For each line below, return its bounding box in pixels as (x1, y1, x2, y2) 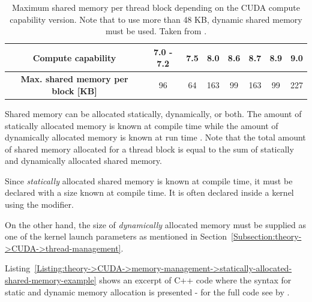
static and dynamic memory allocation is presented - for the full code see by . (5, 285, 290, 298)
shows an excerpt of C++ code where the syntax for (99, 274, 292, 286)
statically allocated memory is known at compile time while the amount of (5, 119, 278, 131)
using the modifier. (5, 198, 74, 211)
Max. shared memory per (20, 73, 128, 85)
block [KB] (52, 84, 97, 97)
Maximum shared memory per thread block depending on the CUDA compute (12, 1, 300, 13)
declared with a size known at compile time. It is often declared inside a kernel (5, 186, 294, 199)
